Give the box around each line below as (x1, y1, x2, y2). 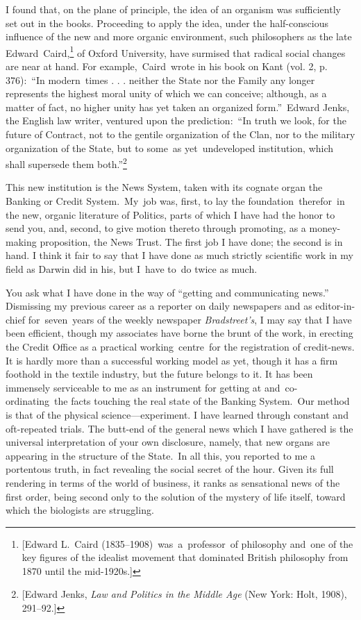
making (6, 234, 37, 249)
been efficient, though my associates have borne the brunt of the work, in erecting (6, 326, 353, 340)
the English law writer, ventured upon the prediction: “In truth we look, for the (6, 113, 346, 128)
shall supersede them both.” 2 (6, 155, 127, 171)
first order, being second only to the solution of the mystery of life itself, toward (6, 489, 346, 503)
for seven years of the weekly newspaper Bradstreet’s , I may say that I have (28, 312, 352, 326)
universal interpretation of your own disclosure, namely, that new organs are (6, 435, 330, 449)
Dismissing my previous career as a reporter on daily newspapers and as (6, 299, 312, 313)
